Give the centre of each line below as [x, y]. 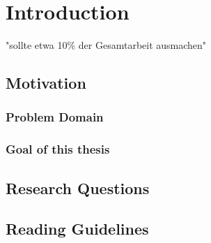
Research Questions [78, 187]
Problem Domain [55, 117]
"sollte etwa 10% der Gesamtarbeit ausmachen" [106, 45]
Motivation [46, 83]
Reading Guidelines [77, 229]
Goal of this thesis [58, 149]
